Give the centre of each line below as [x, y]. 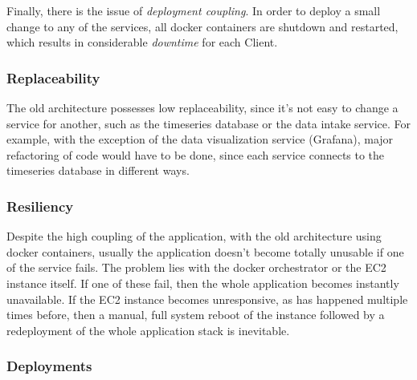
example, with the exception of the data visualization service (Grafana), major [200, 139]
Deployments [49, 366]
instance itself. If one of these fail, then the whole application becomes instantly [203, 283]
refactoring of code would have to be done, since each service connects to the [196, 154]
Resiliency [40, 206]
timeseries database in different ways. [98, 170]
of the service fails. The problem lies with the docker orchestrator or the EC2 [196, 267]
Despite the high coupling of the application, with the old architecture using [194, 236]
